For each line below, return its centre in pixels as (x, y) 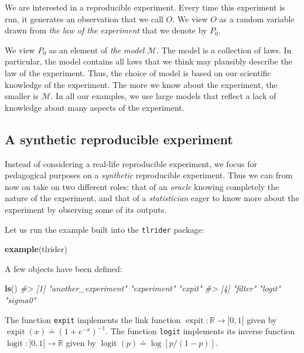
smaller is (22, 96)
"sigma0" (21, 299)
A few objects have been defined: (64, 268)
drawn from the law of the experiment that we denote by (106, 30)
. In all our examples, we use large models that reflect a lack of (163, 96)
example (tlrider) (36, 249)
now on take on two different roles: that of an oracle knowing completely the (142, 186)
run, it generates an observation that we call (84, 18)
